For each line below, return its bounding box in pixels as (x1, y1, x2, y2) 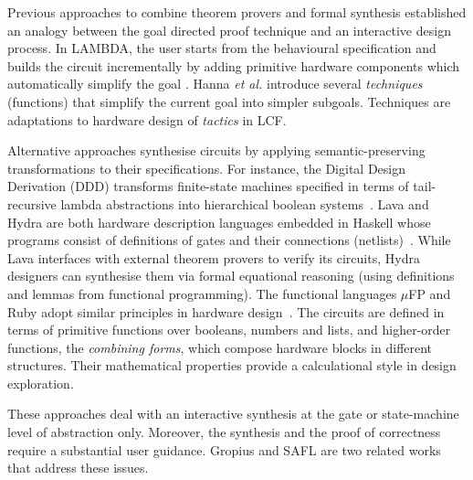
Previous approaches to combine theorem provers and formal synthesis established (7, 3, 467, 21)
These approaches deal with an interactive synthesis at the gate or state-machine (7, 404, 459, 423)
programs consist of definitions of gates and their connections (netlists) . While (7, 230, 451, 250)
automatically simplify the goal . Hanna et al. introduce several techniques (7, 74, 423, 93)
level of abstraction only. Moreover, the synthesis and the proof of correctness (7, 422, 441, 442)
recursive (7, 194, 57, 213)
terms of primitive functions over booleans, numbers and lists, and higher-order (7, 320, 451, 339)
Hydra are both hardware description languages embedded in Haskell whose (7, 212, 431, 231)
